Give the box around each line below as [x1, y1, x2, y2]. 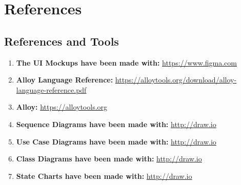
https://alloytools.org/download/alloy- [115, 74, 237, 85]
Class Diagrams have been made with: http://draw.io [16, 153, 202, 164]
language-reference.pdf [16, 84, 87, 95]
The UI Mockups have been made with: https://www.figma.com [16, 57, 237, 68]
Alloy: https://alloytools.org [16, 101, 108, 112]
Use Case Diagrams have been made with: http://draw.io [16, 136, 216, 147]
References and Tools [4, 33, 119, 49]
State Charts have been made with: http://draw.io [16, 170, 192, 181]
